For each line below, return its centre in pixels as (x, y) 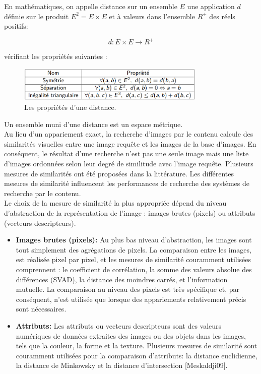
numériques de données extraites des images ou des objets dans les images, (131, 335)
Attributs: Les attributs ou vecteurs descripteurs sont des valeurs (119, 325)
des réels (222, 16)
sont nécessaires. (41, 309)
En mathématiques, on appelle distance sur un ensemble (91, 6)
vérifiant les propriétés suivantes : (56, 56)
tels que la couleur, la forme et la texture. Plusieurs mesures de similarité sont (137, 346)
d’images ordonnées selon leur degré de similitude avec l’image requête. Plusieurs (129, 164)
